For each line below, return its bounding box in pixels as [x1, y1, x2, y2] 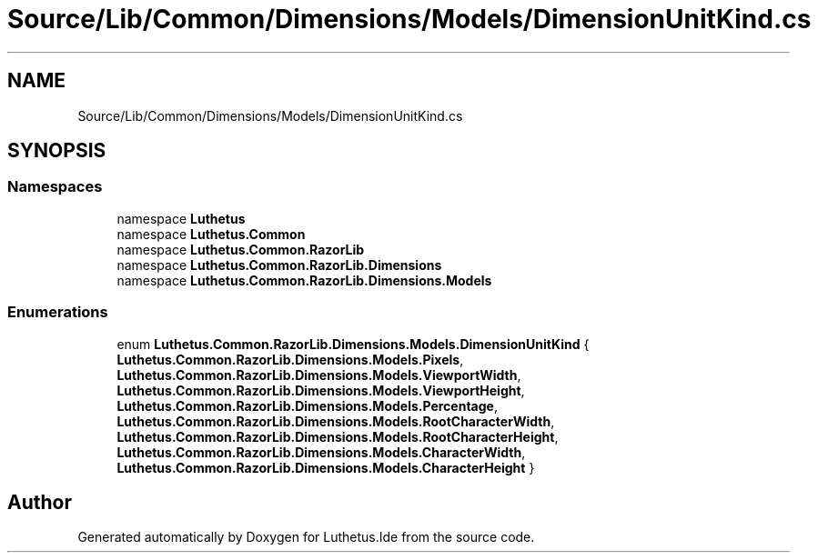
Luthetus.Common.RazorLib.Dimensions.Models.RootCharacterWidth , [116, 413, 555, 429]
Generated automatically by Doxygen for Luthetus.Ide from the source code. [77, 529, 535, 545]
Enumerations [7, 303, 108, 322]
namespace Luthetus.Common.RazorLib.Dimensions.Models [116, 272, 492, 288]
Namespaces [7, 177, 103, 196]
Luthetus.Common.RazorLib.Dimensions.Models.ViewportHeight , [116, 382, 525, 398]
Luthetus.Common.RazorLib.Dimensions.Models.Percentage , [116, 397, 498, 414]
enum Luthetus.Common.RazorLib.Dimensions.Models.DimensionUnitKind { [116, 335, 590, 352]
